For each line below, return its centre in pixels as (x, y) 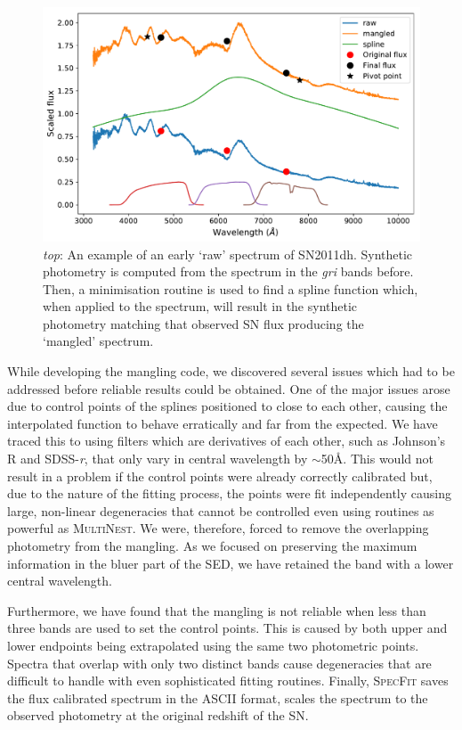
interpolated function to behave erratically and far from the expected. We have (223, 423)
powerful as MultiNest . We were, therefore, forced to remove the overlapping (218, 528)
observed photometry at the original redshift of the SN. (158, 715)
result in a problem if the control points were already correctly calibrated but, (220, 476)
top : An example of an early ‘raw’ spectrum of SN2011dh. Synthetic (228, 254)
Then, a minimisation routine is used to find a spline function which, (231, 288)
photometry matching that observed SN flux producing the (203, 323)
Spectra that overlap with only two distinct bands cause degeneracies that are (219, 663)
